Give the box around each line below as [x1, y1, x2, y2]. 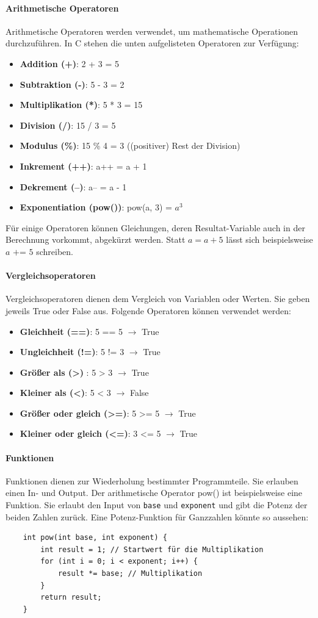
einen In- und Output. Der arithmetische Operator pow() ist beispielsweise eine [5, 486, 303, 499]
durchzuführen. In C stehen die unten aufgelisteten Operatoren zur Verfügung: [5, 37, 299, 49]
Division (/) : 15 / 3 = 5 [20, 118, 116, 131]
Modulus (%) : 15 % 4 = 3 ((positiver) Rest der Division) [20, 139, 240, 152]
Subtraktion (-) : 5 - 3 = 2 [20, 77, 125, 90]
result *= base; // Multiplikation [57, 569, 203, 578]
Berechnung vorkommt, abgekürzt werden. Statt [5, 233, 186, 246]
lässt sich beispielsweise [226, 233, 313, 246]
